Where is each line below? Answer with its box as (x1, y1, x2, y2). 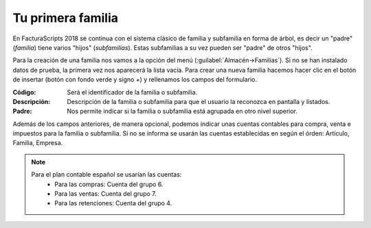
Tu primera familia (12, 10, 119, 25)
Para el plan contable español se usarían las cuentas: (31, 170, 182, 179)
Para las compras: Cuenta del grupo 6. (54, 180, 164, 188)
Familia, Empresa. (12, 139, 63, 147)
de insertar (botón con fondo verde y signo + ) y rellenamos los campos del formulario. (12, 75, 258, 84)
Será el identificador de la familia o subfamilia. (67, 88, 198, 96)
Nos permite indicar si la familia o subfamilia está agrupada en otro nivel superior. (67, 107, 298, 116)
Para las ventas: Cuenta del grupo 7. (54, 190, 157, 198)
